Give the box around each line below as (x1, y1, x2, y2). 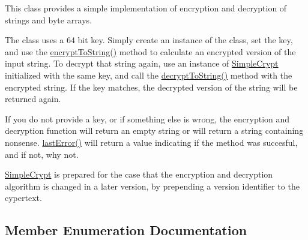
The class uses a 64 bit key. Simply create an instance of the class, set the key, (5, 34, 293, 46)
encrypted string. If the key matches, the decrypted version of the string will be (5, 80, 298, 93)
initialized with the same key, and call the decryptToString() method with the (5, 68, 292, 81)
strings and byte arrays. (5, 13, 92, 26)
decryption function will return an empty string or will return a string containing (5, 124, 304, 137)
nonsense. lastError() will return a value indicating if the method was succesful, (5, 136, 298, 148)
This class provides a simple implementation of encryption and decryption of (5, 2, 287, 14)
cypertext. (5, 191, 42, 204)
